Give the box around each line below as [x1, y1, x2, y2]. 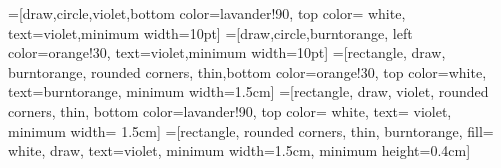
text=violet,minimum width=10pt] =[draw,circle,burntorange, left [8, 22, 413, 43]
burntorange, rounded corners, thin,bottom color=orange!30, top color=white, [8, 61, 487, 82]
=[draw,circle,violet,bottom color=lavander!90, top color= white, [8, 3, 406, 23]
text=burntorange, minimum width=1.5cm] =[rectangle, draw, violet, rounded [8, 81, 489, 102]
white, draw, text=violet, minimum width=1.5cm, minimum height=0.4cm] [8, 140, 471, 161]
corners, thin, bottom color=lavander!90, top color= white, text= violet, [8, 100, 452, 121]
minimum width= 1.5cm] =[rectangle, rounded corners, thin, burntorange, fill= [8, 120, 494, 141]
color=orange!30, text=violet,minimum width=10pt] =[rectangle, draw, [8, 42, 446, 63]
